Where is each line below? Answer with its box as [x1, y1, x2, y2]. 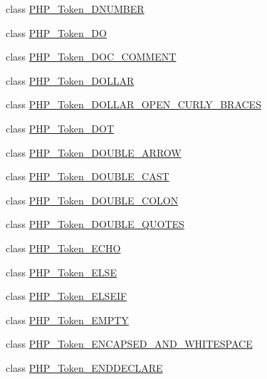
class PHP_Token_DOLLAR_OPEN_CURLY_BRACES [6, 97, 261, 112]
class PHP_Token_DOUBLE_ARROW [6, 145, 182, 160]
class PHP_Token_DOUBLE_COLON [6, 192, 179, 207]
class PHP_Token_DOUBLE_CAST [6, 169, 169, 184]
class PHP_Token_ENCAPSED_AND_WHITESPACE [6, 336, 253, 351]
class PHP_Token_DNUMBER [6, 1, 145, 16]
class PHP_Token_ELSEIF [6, 289, 127, 303]
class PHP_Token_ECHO [6, 240, 121, 255]
